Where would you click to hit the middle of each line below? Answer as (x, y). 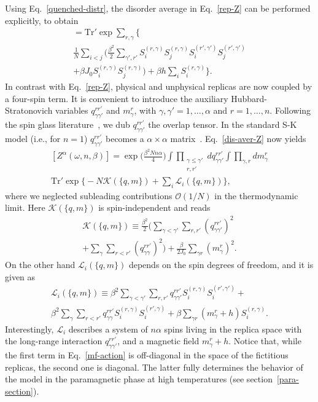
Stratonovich (29, 110)
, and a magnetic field (158, 341)
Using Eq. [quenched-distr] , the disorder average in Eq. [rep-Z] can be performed (158, 8)
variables (72, 110)
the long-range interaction (54, 341)
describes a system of (108, 329)
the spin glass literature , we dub (68, 124)
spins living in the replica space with (233, 329)
